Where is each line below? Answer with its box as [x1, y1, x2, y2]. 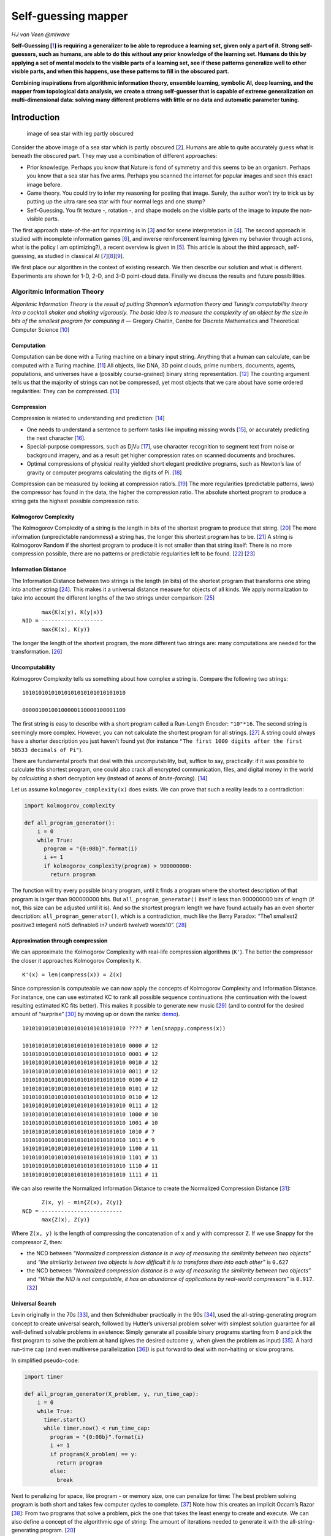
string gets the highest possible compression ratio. [11, 497, 140, 504]
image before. [26, 181, 63, 188]
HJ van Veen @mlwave [11, 31, 70, 38]
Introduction [11, 112, 60, 123]
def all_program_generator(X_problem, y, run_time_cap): [24, 1390, 199, 1397]
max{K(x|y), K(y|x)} [41, 608, 104, 616]
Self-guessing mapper [11, 9, 128, 23]
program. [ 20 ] [40, 1527, 76, 1534]
